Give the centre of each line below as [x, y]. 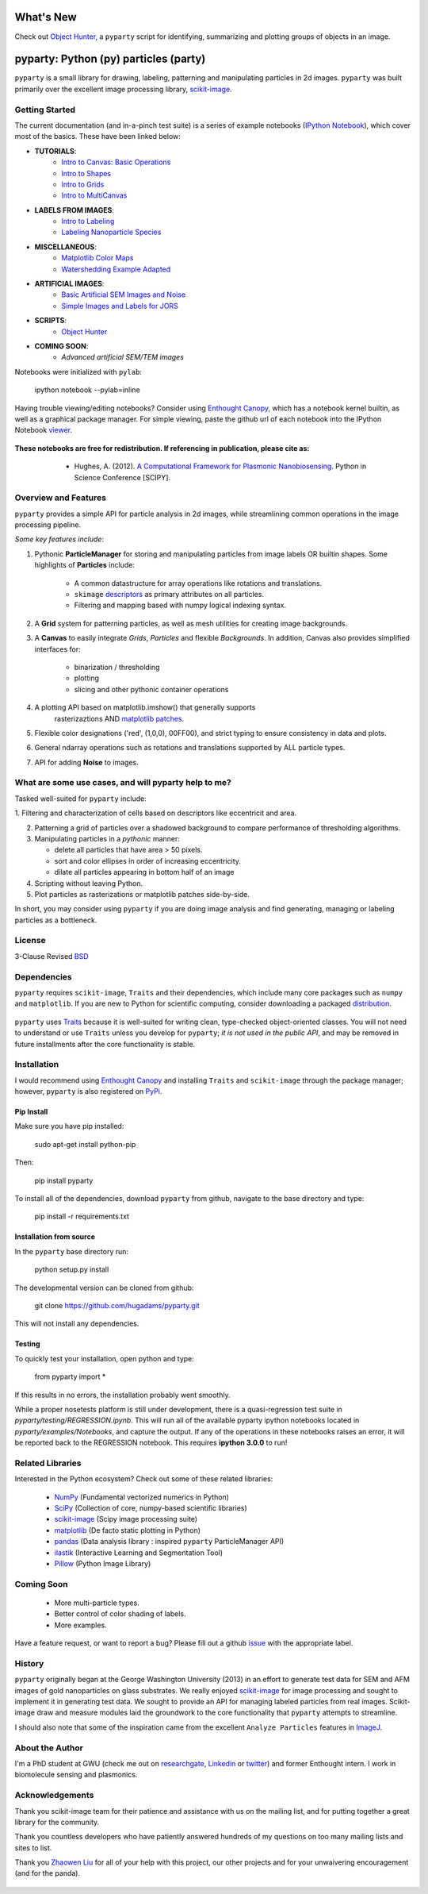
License [31, 941]
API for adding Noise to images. [86, 762]
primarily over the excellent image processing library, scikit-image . [124, 89]
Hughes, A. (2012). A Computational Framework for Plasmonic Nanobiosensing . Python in [220, 466]
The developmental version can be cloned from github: [104, 1288]
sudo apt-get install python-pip [85, 1144]
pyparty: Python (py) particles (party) [110, 59]
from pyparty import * [70, 1376]
